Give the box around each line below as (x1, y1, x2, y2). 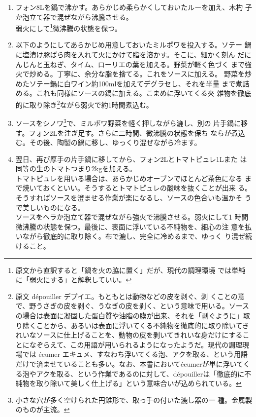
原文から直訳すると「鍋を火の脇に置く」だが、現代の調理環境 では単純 (15, 265, 246, 275)
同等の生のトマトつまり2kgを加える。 (15, 163, 136, 174)
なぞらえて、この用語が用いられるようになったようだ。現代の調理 (29, 339, 242, 349)
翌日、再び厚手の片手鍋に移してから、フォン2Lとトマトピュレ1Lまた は (15, 153, 247, 164)
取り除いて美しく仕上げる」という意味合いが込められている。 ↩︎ (36, 378, 242, 388)
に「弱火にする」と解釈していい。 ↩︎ (15, 274, 132, 285)
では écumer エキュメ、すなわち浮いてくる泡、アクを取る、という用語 (22, 349, 248, 359)
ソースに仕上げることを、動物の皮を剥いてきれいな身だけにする (36, 330, 243, 340)
